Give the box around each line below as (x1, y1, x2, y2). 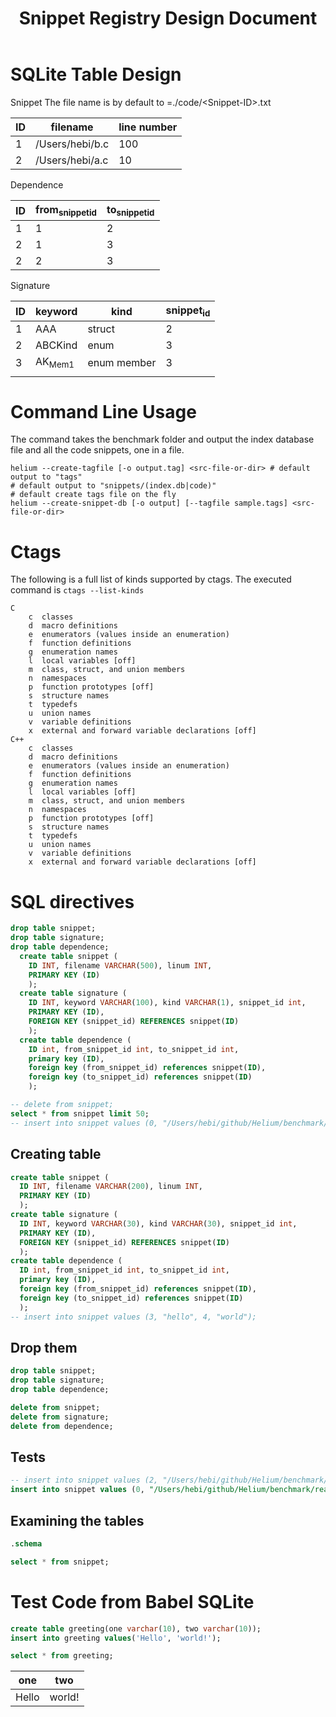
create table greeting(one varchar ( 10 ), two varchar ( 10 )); (10, 1623, 262, 1634)
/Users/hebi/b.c (35, 137, 110, 151)
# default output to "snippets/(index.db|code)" (10, 481, 217, 491)
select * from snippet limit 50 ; (10, 1108, 150, 1119)
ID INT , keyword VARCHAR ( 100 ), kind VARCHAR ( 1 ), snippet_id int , (28, 998, 307, 1008)
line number (118, 120, 178, 134)
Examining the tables (10, 1512, 145, 1529)
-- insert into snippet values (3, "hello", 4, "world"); (10, 1312, 257, 1322)
